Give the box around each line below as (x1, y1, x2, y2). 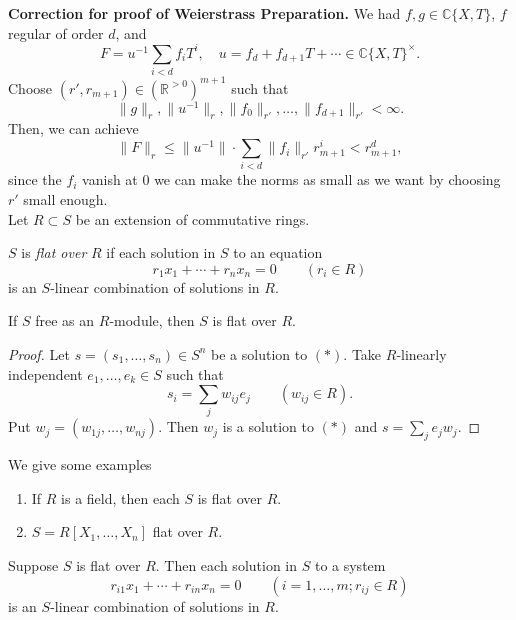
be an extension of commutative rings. (75, 208, 310, 229)
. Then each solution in (155, 555, 298, 576)
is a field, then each (61, 487, 180, 508)
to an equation (233, 242, 323, 263)
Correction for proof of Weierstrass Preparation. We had (8, 3, 401, 23)
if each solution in (106, 242, 216, 263)
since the (8, 169, 62, 190)
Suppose (8, 555, 59, 576)
